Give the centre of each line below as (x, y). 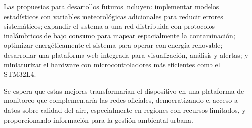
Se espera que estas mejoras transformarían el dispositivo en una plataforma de (124, 90)
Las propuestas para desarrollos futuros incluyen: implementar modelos (112, 6)
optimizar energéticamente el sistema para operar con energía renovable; (113, 45)
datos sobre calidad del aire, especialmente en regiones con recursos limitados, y (125, 110)
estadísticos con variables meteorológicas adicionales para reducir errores (114, 16)
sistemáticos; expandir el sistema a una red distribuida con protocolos (109, 26)
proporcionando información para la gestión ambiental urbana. (99, 119)
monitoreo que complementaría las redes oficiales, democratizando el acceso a (121, 100)
